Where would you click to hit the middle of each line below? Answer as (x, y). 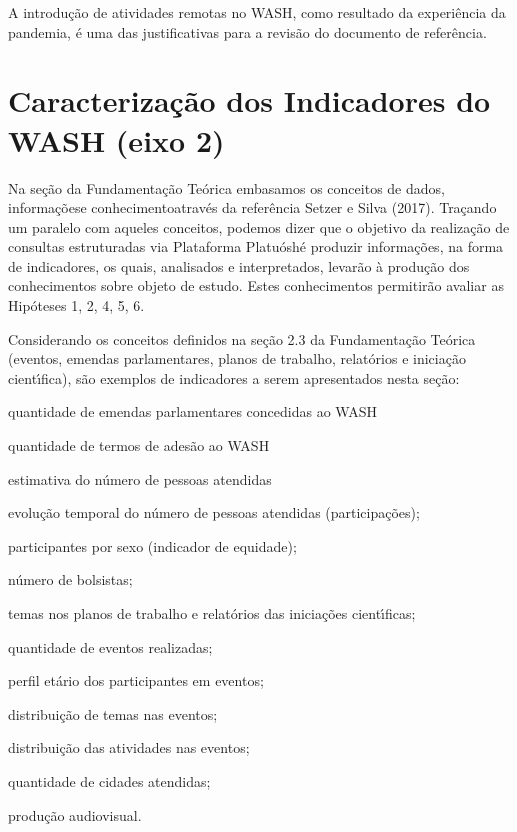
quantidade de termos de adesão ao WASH (139, 445)
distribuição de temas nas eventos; (113, 713)
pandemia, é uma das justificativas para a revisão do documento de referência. (247, 31)
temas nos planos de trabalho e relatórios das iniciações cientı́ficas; (212, 613)
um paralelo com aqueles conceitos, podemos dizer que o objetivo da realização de (259, 226)
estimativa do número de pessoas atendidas (140, 478)
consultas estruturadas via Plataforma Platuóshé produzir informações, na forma (256, 246)
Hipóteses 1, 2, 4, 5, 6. (76, 305)
